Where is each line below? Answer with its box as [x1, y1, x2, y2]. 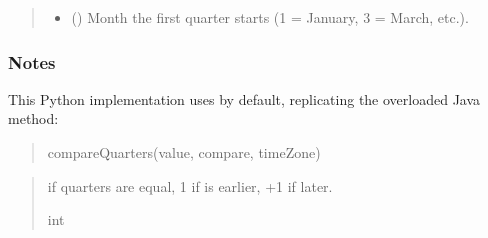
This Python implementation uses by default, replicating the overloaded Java [8, 88, 481, 109]
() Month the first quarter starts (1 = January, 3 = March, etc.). [71, 7, 469, 27]
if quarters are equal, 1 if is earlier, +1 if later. [47, 175, 333, 196]
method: [8, 108, 59, 129]
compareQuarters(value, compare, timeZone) [47, 142, 321, 162]
